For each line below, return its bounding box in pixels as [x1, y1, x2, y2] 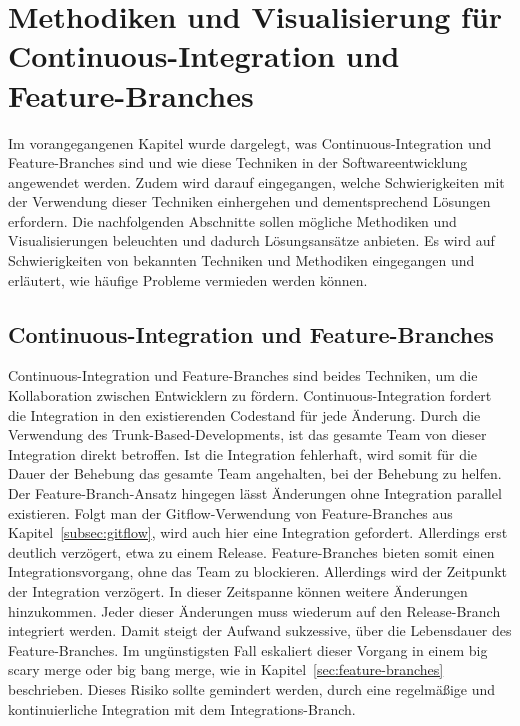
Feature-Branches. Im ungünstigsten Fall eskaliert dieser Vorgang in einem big [8, 639, 488, 660]
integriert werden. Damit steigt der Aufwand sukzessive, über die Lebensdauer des [8, 620, 512, 641]
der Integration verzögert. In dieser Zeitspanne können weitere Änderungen [8, 580, 468, 601]
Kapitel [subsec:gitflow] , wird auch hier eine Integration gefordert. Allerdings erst [8, 522, 508, 543]
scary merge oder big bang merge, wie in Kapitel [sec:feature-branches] [8, 659, 444, 680]
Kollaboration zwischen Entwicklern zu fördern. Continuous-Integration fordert [8, 385, 492, 406]
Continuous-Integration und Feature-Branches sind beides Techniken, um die [8, 365, 478, 386]
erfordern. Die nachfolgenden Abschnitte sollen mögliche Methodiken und [8, 210, 457, 231]
